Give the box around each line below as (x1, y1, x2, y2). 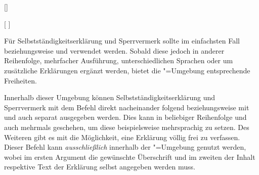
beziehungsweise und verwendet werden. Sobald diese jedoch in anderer (4, 45, 225, 56)
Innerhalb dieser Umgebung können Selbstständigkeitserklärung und (4, 92, 215, 103)
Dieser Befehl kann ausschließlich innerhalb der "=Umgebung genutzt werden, (4, 142, 246, 152)
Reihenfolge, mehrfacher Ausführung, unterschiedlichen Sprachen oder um (4, 55, 233, 66)
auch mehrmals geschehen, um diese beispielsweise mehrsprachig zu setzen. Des (4, 121, 249, 132)
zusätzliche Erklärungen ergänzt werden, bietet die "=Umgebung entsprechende (4, 65, 250, 75)
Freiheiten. (4, 75, 37, 85)
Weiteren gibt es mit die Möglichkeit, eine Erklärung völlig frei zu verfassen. (4, 132, 240, 142)
